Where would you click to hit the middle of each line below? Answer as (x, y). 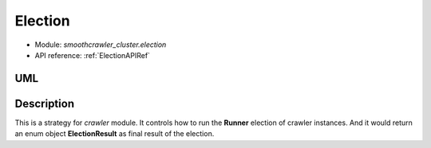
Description (45, 103)
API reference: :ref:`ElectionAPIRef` (93, 55)
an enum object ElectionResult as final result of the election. (115, 134)
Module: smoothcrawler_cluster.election (101, 45)
